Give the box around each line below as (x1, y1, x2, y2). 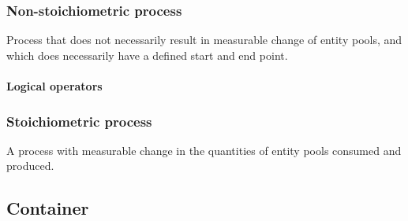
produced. (6, 157, 54, 174)
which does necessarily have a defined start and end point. (6, 46, 288, 63)
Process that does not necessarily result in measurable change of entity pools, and (6, 31, 402, 48)
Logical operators (6, 78, 103, 94)
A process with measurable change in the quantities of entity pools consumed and (6, 142, 402, 158)
